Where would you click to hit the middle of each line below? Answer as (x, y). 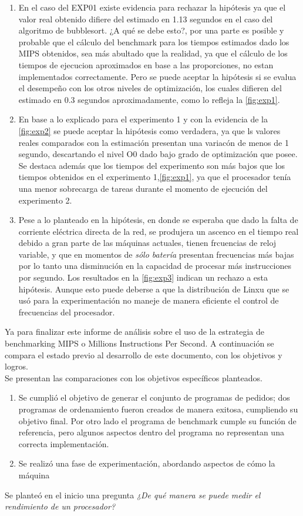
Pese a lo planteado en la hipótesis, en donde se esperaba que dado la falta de (158, 220)
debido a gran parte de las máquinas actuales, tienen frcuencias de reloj (147, 243)
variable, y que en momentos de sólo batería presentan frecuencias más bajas (156, 254)
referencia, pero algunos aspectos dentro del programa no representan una (151, 432)
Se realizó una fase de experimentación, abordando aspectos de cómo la (147, 463)
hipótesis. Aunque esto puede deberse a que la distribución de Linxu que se (154, 289)
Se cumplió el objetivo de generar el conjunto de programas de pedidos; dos (154, 397)
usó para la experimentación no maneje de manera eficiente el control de (149, 300)
